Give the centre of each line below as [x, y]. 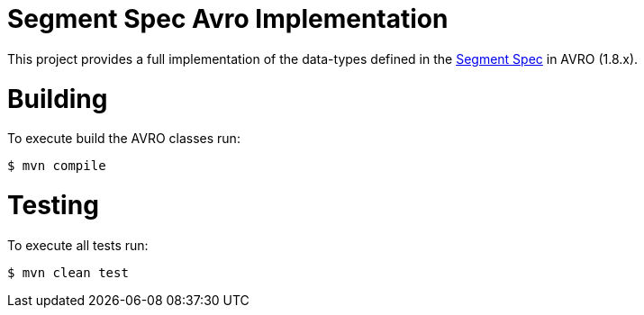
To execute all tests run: [78, 245]
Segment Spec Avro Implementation [228, 19]
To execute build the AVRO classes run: [124, 139]
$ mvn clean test [68, 272]
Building [58, 99]
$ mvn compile [57, 166]
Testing [53, 205]
